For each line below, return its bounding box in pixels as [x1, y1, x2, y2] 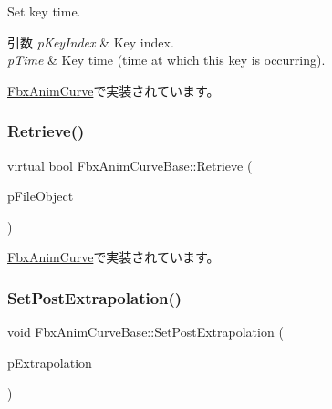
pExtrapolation [7, 352, 92, 372]
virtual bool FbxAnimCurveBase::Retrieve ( [7, 155, 253, 174]
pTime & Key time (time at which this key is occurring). [7, 50, 326, 69]
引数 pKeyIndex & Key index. [7, 32, 174, 51]
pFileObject [7, 186, 74, 205]
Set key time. [7, 2, 81, 20]
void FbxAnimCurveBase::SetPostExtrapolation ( [7, 322, 284, 341]
